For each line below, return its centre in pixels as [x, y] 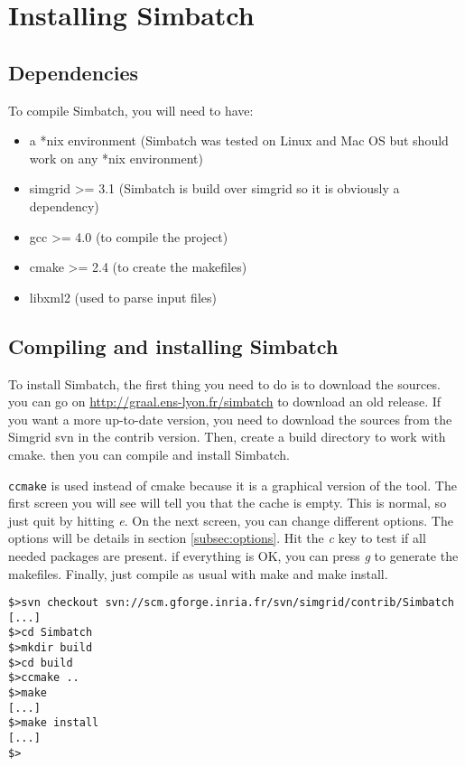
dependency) [64, 206]
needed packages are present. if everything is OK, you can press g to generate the [233, 555]
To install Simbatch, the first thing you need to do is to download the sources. [224, 383]
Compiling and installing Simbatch [173, 346]
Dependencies [74, 72]
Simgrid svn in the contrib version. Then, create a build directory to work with [227, 437]
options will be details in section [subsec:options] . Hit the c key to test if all [217, 538]
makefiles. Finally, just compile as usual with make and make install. [198, 573]
